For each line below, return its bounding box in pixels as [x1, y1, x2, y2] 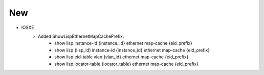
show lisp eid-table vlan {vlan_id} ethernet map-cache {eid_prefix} [54, 54, 189, 60]
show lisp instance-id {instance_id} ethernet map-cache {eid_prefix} [54, 40, 193, 46]
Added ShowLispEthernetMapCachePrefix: [38, 33, 124, 39]
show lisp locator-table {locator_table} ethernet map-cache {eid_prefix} [54, 61, 198, 67]
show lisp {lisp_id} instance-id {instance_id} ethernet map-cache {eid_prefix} [54, 47, 210, 53]
